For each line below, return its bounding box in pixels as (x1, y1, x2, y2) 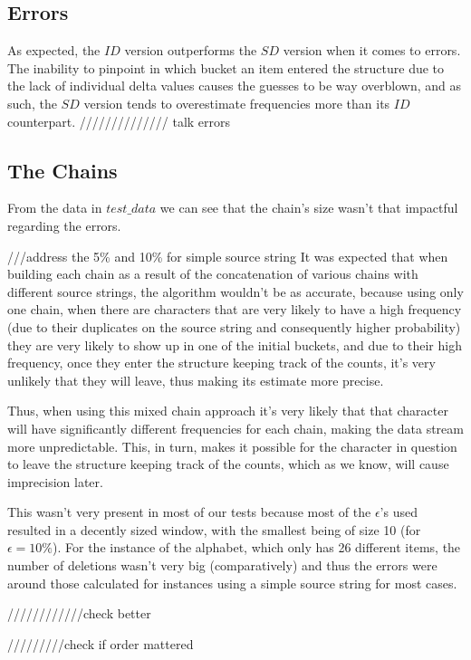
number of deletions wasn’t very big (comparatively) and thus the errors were (7, 556, 437, 575)
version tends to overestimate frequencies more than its (83, 93, 390, 112)
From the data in (7, 198, 102, 217)
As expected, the (7, 41, 101, 60)
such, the (7, 93, 57, 112)
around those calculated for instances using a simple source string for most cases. (7, 573, 457, 592)
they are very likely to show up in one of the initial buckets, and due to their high (7, 335, 462, 354)
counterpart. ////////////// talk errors (7, 111, 231, 130)
